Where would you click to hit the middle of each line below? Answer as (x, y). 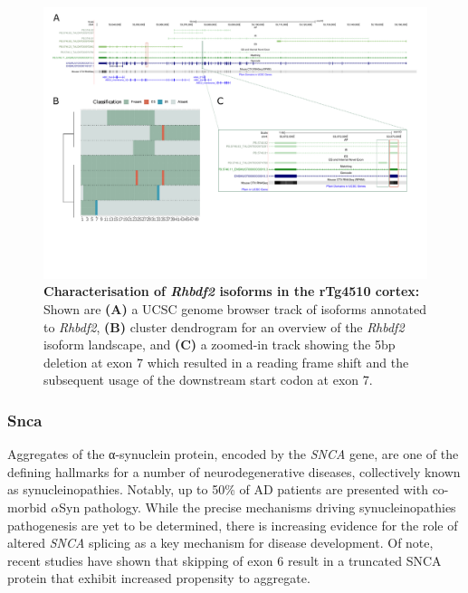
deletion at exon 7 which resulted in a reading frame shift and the (226, 362)
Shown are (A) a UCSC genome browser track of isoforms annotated (235, 308)
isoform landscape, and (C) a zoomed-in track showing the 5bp (220, 344)
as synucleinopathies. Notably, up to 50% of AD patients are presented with (218, 489)
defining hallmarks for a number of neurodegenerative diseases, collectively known (234, 471)
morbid (27, 507)
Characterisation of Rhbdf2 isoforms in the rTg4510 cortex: (232, 291)
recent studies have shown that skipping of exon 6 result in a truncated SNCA (224, 560)
